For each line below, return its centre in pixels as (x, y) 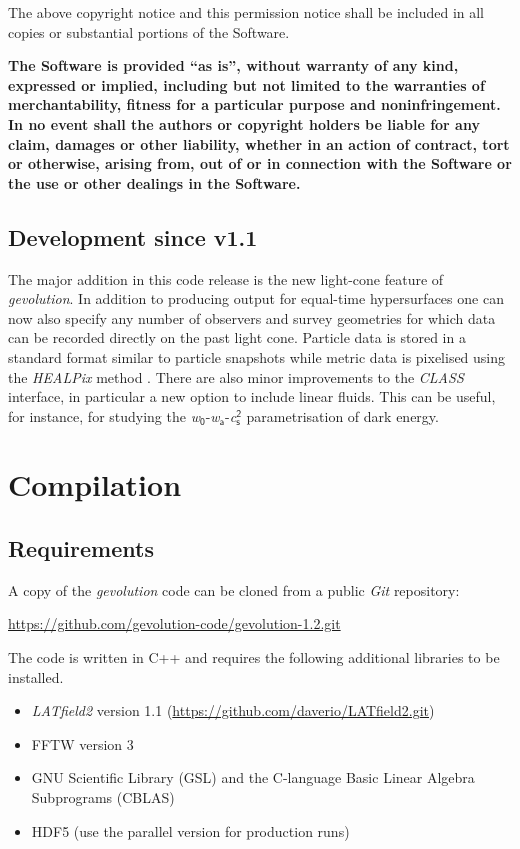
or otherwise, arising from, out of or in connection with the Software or (260, 163)
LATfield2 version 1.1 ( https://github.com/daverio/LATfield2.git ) (233, 710)
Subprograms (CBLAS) (103, 797)
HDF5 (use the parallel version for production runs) (190, 830)
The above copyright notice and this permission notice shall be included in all (246, 12)
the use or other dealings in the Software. (154, 182)
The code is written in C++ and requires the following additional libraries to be (254, 657)
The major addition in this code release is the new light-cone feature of (226, 278)
